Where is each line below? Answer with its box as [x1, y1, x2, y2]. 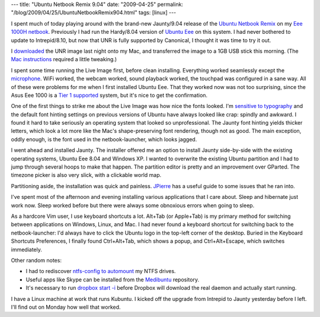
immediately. [11, 246, 43, 253]
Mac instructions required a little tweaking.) [11, 56, 117, 63]
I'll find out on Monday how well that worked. [11, 303, 121, 310]
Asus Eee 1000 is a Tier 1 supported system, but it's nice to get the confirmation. [11, 91, 207, 99]
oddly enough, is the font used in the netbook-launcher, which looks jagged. [11, 135, 197, 142]
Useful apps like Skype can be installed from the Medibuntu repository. [25, 276, 200, 283]
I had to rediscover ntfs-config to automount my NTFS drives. [25, 268, 176, 275]
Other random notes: [11, 256, 62, 264]
